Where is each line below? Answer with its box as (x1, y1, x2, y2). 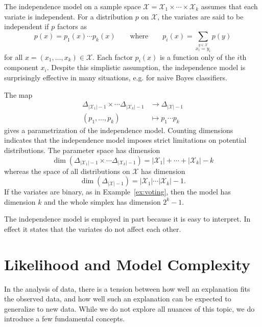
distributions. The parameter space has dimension (4, 144, 160, 155)
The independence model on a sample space (4, 1, 141, 11)
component (4, 62, 38, 73)
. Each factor (92, 51, 133, 62)
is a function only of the (159, 51, 235, 62)
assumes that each (201, 1, 258, 11)
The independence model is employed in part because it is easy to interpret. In (4, 213, 251, 224)
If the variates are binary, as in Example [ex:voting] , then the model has (4, 186, 231, 197)
